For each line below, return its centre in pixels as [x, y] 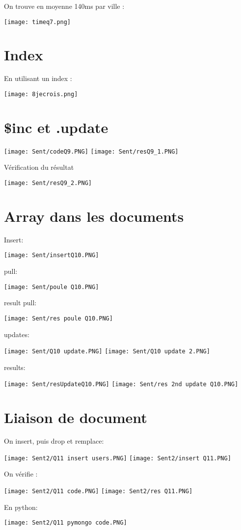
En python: [21, 507]
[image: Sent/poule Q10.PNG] [52, 287]
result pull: [20, 303]
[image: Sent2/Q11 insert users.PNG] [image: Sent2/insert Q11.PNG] [118, 458]
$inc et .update [56, 127]
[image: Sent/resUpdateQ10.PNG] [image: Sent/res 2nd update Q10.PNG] [121, 384]
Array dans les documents [94, 216]
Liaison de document [76, 417]
